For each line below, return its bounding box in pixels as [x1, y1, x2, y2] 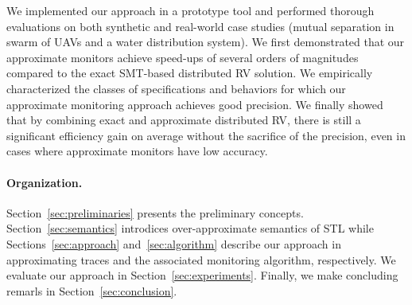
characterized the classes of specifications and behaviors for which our [6, 80, 346, 96]
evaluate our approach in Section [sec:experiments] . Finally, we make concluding [6, 267, 398, 283]
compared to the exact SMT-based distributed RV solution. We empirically [6, 65, 373, 81]
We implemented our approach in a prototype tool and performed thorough [6, 2, 375, 18]
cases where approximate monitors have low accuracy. [6, 143, 268, 159]
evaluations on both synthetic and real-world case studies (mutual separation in [6, 18, 395, 34]
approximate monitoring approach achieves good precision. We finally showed [6, 96, 383, 112]
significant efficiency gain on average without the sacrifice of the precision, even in [6, 127, 406, 143]
